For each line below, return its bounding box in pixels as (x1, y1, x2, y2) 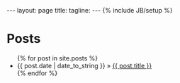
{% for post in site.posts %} (16, 53, 99, 62)
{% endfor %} (16, 69, 58, 77)
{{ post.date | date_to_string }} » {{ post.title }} (16, 61, 152, 70)
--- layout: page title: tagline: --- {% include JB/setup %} (6, 6, 173, 14)
